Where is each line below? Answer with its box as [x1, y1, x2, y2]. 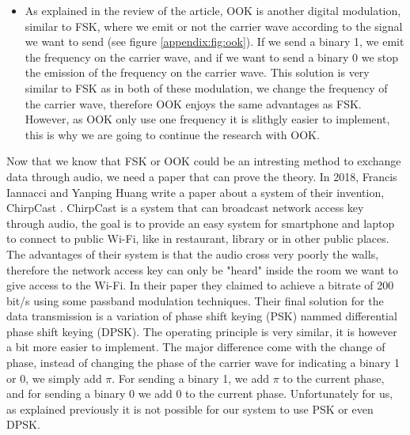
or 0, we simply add [6, 369, 102, 386]
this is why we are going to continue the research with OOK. [25, 126, 320, 142]
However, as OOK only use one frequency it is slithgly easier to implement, [25, 111, 390, 127]
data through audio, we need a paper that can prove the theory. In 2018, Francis [6, 168, 397, 184]
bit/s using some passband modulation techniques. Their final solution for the [6, 292, 384, 308]
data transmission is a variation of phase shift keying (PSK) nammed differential [6, 308, 397, 324]
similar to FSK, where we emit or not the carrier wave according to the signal [25, 17, 403, 34]
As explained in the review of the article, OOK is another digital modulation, [25, 2, 401, 18]
